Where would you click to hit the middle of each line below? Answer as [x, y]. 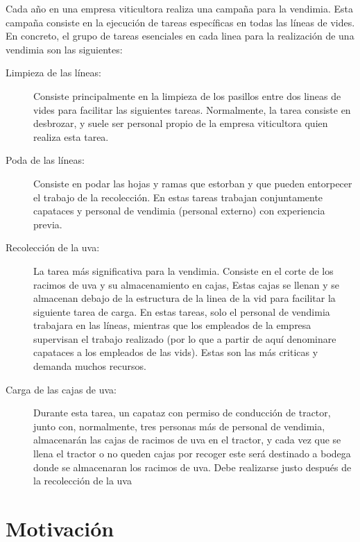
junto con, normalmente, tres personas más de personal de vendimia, [179, 426]
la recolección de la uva [83, 481]
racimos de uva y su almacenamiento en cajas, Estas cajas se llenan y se [186, 284]
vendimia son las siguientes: [64, 49]
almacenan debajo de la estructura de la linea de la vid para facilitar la [185, 298]
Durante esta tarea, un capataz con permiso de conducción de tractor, [182, 413]
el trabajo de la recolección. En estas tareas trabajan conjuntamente [178, 197]
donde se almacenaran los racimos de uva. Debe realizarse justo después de [192, 467]
